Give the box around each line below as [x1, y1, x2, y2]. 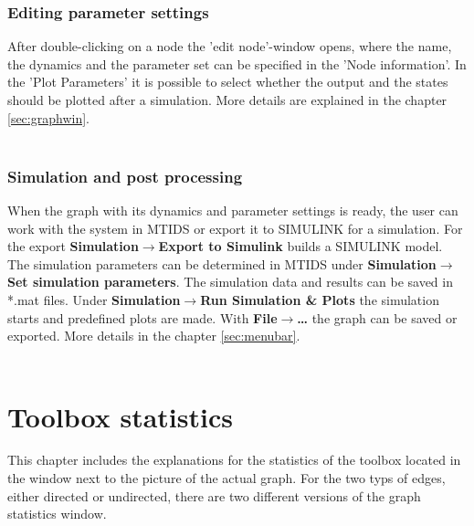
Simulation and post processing [7, 164, 243, 187]
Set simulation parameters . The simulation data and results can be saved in [7, 272, 453, 291]
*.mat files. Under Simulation [7, 289, 181, 309]
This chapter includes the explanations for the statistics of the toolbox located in [7, 450, 461, 469]
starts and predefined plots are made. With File [7, 308, 278, 327]
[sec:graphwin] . [7, 108, 90, 127]
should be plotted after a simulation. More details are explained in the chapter [7, 90, 448, 109]
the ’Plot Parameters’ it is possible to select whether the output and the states [7, 72, 448, 91]
